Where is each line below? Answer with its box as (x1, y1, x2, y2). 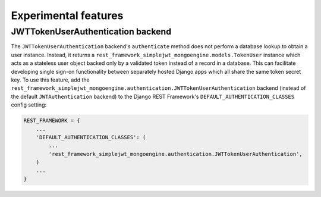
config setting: (11, 101, 47, 108)
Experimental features (11, 9, 124, 22)
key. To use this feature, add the (11, 76, 90, 83)
